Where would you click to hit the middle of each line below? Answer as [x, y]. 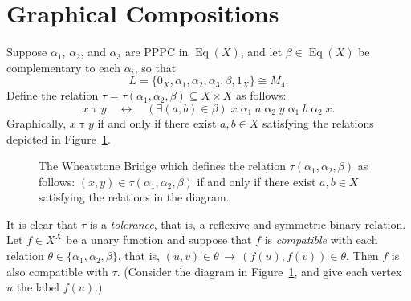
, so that [155, 67]
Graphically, [37, 122]
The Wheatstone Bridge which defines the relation [163, 166]
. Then [362, 256]
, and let [261, 52]
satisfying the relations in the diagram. [134, 197]
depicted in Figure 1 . [59, 138]
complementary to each [63, 67]
